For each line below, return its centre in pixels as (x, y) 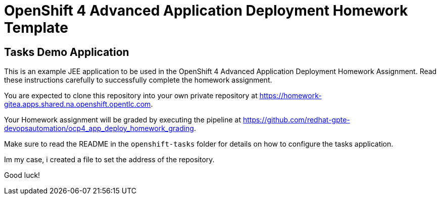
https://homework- (290, 96)
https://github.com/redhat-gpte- (296, 120)
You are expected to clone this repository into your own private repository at (131, 96)
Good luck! (22, 175)
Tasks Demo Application (67, 52)
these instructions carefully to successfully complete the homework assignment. (138, 80)
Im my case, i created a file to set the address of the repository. (109, 160)
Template (36, 28)
